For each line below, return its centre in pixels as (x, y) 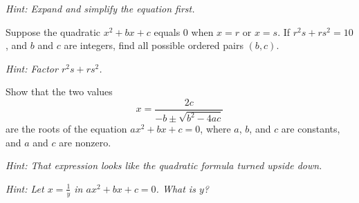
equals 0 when (184, 31)
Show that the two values (59, 91)
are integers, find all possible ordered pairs (154, 45)
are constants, (311, 129)
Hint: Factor (32, 68)
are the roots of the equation (66, 129)
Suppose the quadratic (53, 31)
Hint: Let (25, 188)
